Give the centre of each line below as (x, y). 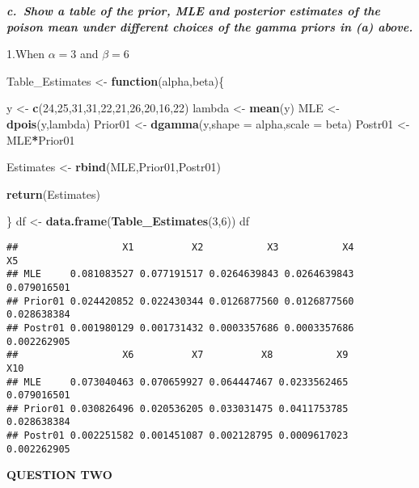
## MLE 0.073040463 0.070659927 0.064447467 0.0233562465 (178, 382)
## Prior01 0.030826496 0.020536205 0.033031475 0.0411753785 (178, 408)
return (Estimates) (53, 194)
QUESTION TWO (59, 475)
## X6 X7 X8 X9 (178, 355)
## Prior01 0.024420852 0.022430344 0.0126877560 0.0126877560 (180, 301)
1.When (26, 54)
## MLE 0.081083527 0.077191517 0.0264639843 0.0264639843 (180, 274)
